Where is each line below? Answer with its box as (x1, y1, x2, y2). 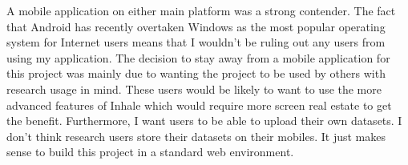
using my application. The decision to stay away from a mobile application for (6, 49, 390, 66)
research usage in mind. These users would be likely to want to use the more (6, 80, 382, 97)
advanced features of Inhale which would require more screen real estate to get (6, 96, 392, 113)
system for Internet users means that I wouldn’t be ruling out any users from (6, 34, 386, 50)
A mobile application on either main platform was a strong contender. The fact (6, 2, 396, 18)
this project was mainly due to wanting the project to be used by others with (6, 65, 386, 82)
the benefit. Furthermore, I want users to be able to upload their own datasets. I (6, 112, 402, 129)
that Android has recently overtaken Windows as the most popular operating (6, 18, 386, 34)
